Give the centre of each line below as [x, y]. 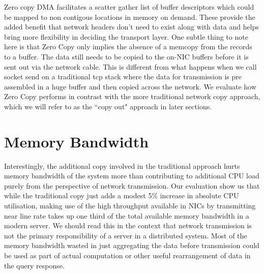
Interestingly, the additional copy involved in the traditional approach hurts [122, 165]
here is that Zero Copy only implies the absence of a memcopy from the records [128, 47]
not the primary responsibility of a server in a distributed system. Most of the [126, 235]
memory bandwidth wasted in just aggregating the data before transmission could [132, 245]
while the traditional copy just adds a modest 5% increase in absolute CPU [122, 195]
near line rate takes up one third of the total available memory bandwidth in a [127, 215]
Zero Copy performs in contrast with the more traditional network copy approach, [132, 96]
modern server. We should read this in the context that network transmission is [128, 225]
